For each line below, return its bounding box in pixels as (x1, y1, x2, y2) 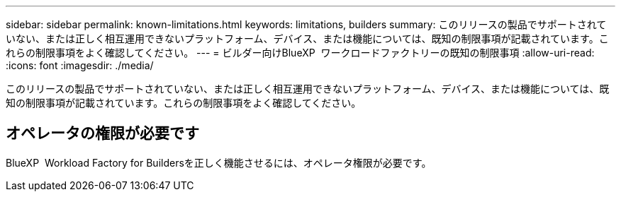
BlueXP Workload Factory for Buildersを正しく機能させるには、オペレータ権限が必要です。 (6, 156, 432, 169)
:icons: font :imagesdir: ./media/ (6, 59, 154, 71)
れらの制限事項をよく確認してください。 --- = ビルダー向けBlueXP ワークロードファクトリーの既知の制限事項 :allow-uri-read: (6, 47, 595, 59)
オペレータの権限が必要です (6, 124, 199, 143)
